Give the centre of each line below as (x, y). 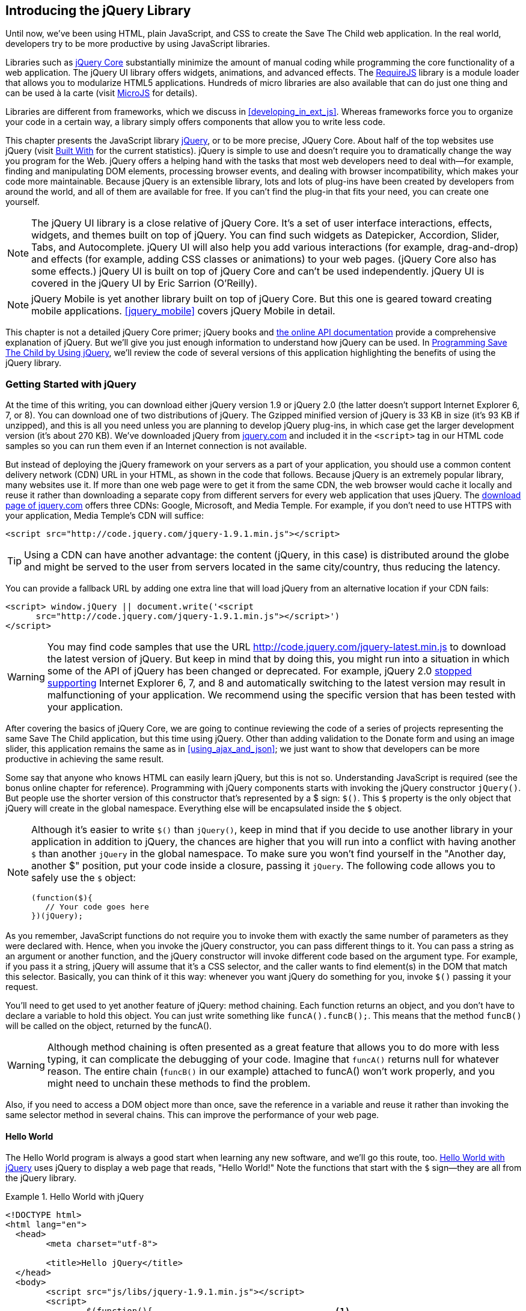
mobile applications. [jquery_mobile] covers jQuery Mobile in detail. (183, 311)
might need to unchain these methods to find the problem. (179, 1083)
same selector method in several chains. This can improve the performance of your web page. (192, 1115)
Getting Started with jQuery (71, 384)
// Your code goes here (97, 907)
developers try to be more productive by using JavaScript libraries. (138, 44)
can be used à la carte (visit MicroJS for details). (102, 93)
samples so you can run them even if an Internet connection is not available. (156, 446)
